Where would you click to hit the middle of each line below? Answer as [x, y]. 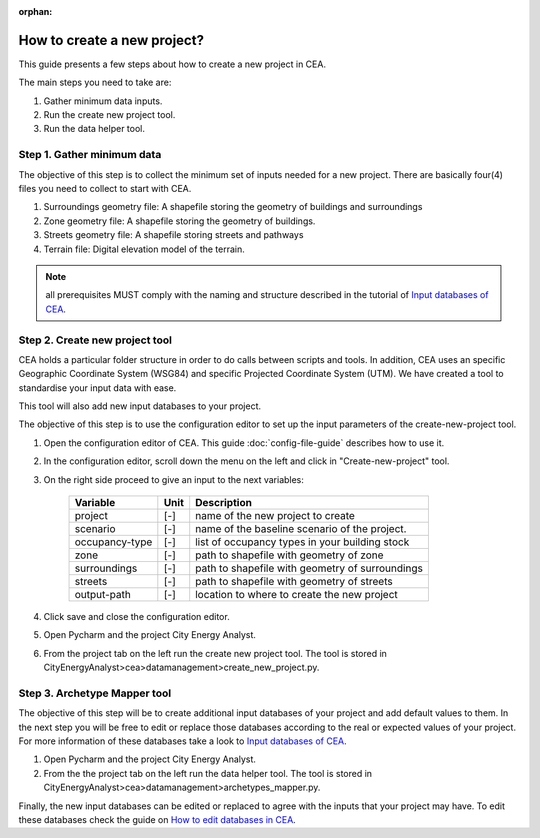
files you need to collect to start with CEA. [105, 188]
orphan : [35, 11]
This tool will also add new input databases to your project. [140, 406]
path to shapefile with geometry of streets [294, 581]
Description [223, 502]
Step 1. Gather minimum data [90, 155]
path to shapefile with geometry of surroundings [309, 568]
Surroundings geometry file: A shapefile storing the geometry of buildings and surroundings [233, 207]
